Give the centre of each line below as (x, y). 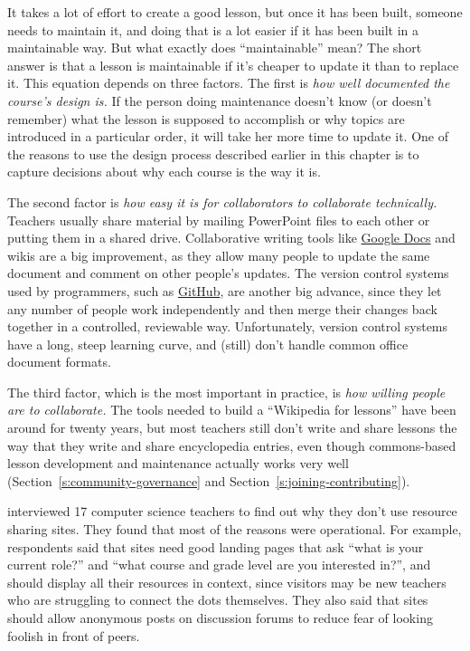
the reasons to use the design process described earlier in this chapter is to (213, 153)
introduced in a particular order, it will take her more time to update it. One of (228, 136)
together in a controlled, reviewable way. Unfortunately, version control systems (228, 326)
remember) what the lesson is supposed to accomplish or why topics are (206, 118)
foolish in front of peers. (74, 635)
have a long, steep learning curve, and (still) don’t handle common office (208, 344)
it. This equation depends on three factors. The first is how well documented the (229, 83)
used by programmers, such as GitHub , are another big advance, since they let (225, 290)
